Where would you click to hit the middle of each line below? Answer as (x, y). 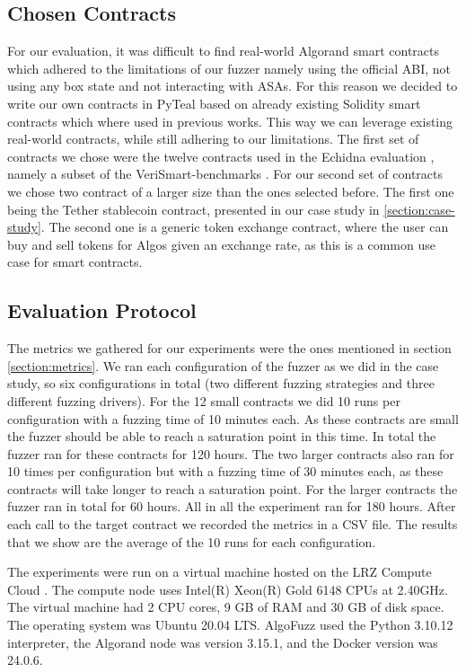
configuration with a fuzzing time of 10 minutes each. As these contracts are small (233, 418)
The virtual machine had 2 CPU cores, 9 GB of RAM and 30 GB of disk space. (226, 607)
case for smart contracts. (75, 262)
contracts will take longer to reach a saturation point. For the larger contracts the (233, 488)
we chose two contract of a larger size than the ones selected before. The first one (231, 191)
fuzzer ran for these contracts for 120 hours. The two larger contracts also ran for (231, 453)
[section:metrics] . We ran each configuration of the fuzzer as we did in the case (223, 365)
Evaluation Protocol (102, 310)
